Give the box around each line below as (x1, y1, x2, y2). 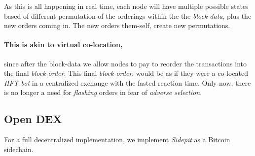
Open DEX (4, 111, 62, 126)
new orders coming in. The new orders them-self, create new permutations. (4, 20, 230, 31)
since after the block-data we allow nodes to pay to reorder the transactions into (4, 58, 247, 68)
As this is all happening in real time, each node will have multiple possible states (4, 1, 249, 11)
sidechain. (4, 144, 34, 154)
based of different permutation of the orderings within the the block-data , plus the (4, 10, 252, 21)
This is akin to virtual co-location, (4, 39, 123, 50)
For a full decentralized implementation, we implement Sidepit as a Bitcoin (4, 134, 230, 145)
